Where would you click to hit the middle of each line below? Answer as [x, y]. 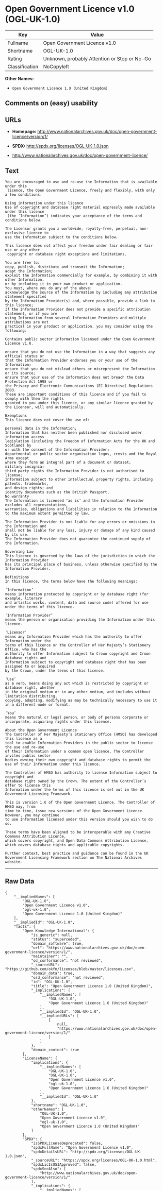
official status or [25, 356]
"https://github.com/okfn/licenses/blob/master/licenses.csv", [70, 969]
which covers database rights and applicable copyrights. [65, 845]
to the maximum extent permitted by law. [48, 513]
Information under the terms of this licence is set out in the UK [75, 790]
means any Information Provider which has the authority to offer [73, 637]
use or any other [23, 250]
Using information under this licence [44, 203]
